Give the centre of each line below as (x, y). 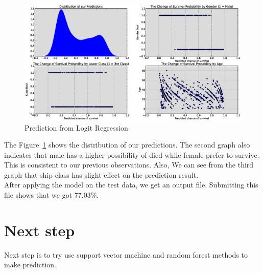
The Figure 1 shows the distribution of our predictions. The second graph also (127, 145)
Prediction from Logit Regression (76, 127)
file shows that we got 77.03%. (52, 195)
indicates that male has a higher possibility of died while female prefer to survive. (132, 154)
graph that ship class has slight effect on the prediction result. (101, 174)
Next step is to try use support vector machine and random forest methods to (126, 254)
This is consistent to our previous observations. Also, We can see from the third (129, 165)
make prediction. (30, 265)
